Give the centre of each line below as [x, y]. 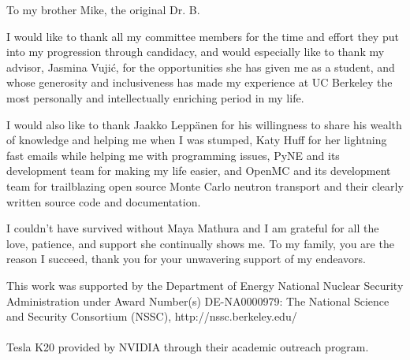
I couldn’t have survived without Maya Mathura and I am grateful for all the [193, 228]
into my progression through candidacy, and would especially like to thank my [196, 52]
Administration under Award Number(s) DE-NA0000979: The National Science [198, 301]
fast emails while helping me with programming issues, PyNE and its [173, 155]
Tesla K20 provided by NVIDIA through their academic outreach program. [188, 347]
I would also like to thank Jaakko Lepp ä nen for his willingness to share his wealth [204, 124]
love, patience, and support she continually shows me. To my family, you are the [200, 243]
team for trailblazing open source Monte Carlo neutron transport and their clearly [205, 186]
